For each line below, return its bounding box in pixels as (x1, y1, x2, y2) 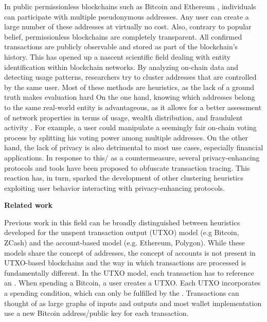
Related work (4, 200, 53, 210)
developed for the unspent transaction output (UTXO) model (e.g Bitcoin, (4, 227, 239, 238)
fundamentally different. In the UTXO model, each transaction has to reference (4, 267, 254, 278)
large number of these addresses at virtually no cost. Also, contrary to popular (4, 21, 252, 32)
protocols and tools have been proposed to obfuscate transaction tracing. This (4, 162, 250, 173)
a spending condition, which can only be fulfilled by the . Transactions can (4, 288, 239, 298)
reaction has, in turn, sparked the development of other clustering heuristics (4, 172, 243, 183)
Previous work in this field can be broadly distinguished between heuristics (4, 217, 240, 227)
